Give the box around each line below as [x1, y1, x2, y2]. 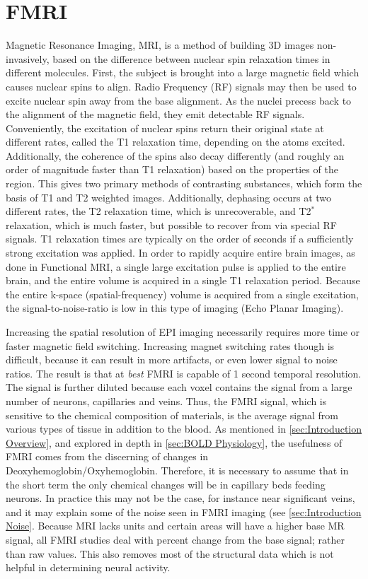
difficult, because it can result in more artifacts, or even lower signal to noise [6, 352, 338, 367]
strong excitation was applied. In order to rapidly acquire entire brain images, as [6, 245, 355, 260]
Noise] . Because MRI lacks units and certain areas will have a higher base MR [6, 518, 345, 533]
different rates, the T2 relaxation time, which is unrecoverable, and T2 [6, 204, 311, 218]
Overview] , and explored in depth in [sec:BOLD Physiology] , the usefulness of [6, 435, 343, 450]
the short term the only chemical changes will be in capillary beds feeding [6, 476, 326, 491]
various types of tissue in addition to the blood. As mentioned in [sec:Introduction [6, 421, 362, 436]
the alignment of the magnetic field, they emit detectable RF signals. [6, 107, 305, 122]
